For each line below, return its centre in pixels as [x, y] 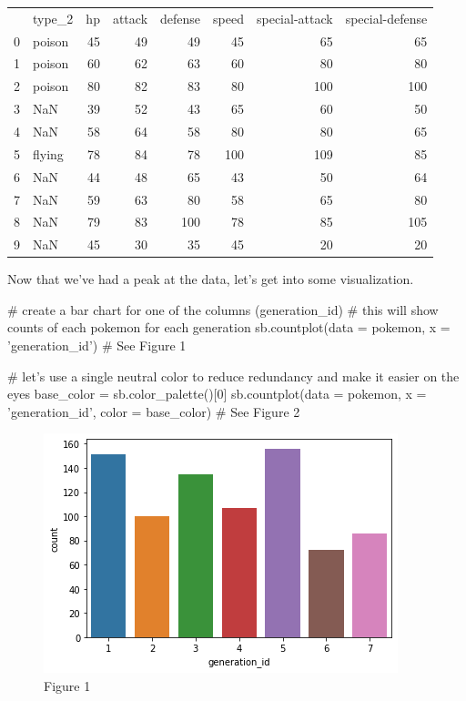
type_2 [53, 18]
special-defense [386, 18]
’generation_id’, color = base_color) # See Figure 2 [154, 411]
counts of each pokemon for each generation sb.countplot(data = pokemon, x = [229, 327]
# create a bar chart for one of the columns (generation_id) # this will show [223, 309]
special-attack [294, 18]
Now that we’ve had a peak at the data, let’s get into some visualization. [211, 279]
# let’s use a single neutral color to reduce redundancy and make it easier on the [233, 376]
